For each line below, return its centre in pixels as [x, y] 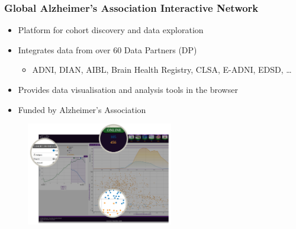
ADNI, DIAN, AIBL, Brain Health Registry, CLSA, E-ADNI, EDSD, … [162, 70]
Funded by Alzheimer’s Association [82, 109]
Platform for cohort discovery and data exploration [111, 30]
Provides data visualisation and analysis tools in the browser [128, 89]
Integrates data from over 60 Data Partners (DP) [107, 49]
